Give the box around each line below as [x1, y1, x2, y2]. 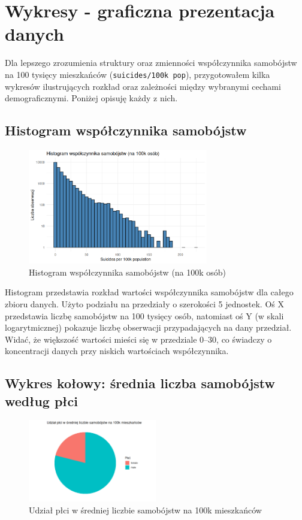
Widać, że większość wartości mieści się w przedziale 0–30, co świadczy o [5, 332, 272, 345]
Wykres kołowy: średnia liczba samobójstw [5, 374, 275, 392]
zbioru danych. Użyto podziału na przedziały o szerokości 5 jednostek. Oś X [5, 297, 284, 310]
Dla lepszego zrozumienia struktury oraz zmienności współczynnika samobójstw [5, 56, 297, 69]
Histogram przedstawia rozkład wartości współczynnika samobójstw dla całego [5, 286, 294, 298]
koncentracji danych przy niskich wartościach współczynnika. [5, 344, 229, 357]
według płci [5, 391, 78, 410]
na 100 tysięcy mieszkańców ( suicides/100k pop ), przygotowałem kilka [5, 68, 270, 80]
